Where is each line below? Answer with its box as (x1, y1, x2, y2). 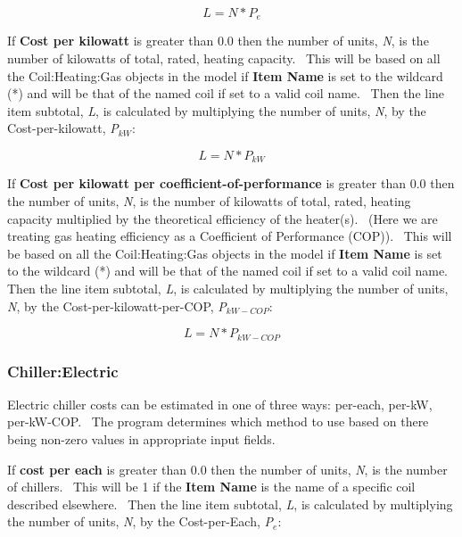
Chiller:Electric (7, 359, 119, 382)
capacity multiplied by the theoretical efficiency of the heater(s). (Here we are (7, 209, 438, 227)
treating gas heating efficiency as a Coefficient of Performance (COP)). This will (7, 227, 452, 245)
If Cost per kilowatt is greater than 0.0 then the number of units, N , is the (7, 31, 429, 50)
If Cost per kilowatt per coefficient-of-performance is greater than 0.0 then (7, 174, 455, 193)
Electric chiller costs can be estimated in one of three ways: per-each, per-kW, (7, 394, 433, 413)
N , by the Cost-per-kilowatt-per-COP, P (7, 296, 227, 315)
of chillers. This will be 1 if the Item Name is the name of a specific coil (7, 477, 416, 496)
